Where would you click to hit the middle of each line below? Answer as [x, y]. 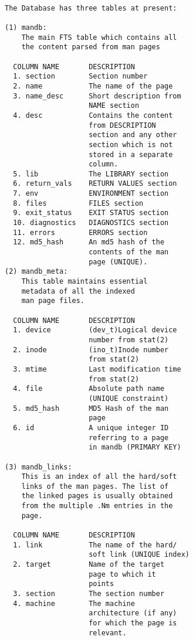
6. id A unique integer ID [91, 428]
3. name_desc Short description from [97, 96]
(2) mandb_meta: [36, 272]
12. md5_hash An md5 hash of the [89, 242]
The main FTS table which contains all [99, 37]
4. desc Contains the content [93, 115]
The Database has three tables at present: [91, 8]
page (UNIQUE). [118, 262]
